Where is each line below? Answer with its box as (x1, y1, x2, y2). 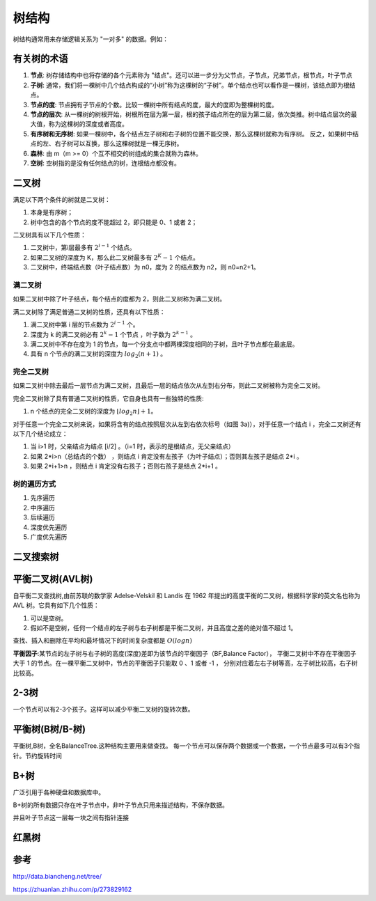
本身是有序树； (30, 208, 73, 217)
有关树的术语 (13, 53, 68, 65)
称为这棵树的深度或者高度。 (48, 120, 128, 128)
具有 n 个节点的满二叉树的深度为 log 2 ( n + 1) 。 (30, 350, 167, 360)
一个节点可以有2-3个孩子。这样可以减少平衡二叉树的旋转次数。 (13, 705, 194, 714)
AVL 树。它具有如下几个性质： (13, 601, 100, 609)
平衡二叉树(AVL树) (13, 573, 93, 585)
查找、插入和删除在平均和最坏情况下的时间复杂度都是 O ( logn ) (13, 636, 193, 645)
